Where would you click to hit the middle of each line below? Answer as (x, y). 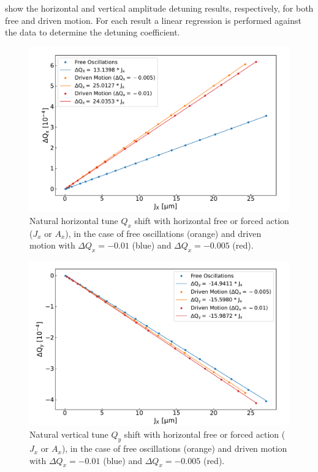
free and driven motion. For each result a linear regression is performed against (153, 20)
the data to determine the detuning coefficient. (93, 32)
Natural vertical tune (69, 434)
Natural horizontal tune (74, 220)
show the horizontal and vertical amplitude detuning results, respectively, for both (159, 8)
